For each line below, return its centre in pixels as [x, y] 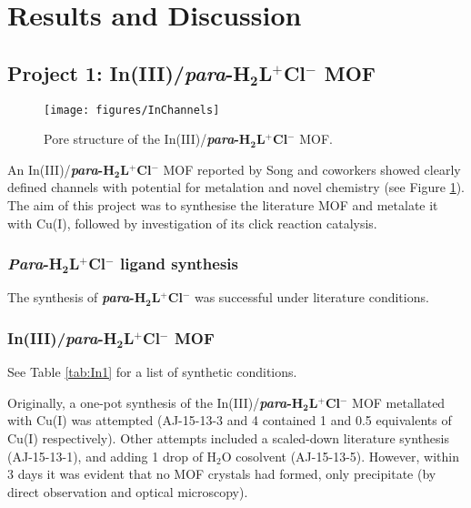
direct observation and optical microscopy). [128, 491]
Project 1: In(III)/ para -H [129, 72]
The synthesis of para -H [77, 297]
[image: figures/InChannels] [132, 110]
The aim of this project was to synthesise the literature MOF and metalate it [223, 205]
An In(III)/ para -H [61, 169]
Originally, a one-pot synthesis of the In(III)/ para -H [155, 402]
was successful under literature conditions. [311, 297]
